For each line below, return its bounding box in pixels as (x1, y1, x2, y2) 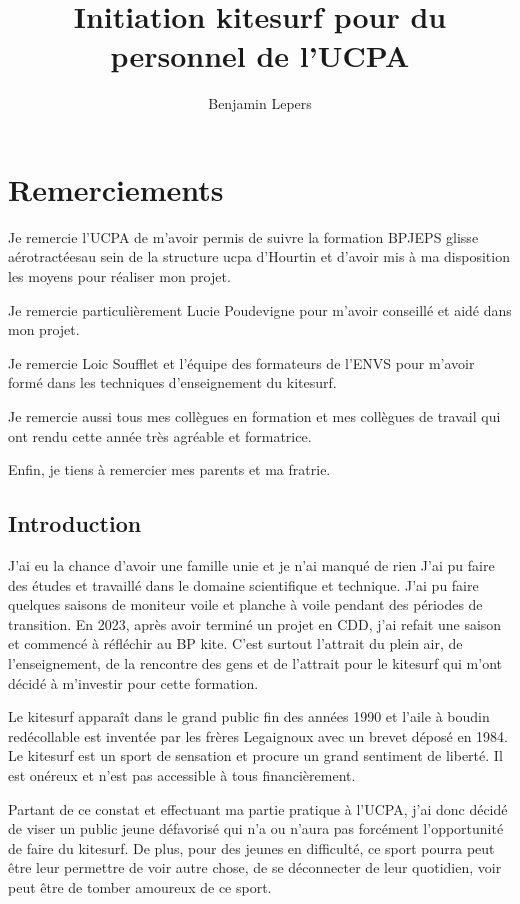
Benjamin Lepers (208, 93, 312, 114)
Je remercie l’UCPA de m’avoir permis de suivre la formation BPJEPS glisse (8, 226, 479, 247)
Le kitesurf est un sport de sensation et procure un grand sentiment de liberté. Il (8, 745, 503, 766)
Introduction (8, 508, 142, 539)
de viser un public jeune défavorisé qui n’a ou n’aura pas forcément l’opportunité (8, 818, 504, 839)
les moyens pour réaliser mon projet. (8, 266, 231, 287)
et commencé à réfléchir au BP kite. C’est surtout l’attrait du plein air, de (8, 633, 463, 654)
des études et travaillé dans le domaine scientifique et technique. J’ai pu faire (8, 574, 479, 595)
